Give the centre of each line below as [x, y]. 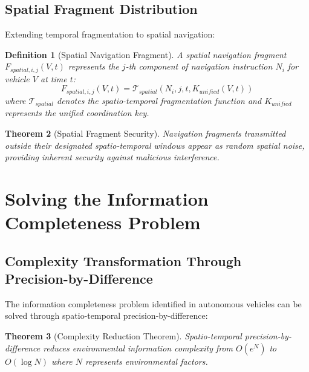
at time [54, 78]
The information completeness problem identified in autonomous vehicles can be [153, 303]
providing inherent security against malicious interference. [112, 157]
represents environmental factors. [146, 361]
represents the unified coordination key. [77, 113]
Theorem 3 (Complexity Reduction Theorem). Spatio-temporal [123, 336]
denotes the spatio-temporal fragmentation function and [159, 100]
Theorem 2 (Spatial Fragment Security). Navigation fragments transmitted [145, 133]
